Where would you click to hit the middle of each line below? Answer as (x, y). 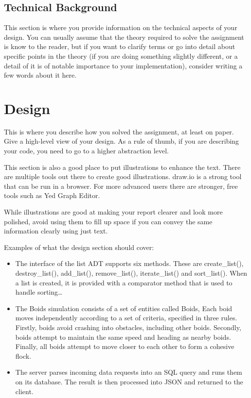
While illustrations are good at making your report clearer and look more (113, 212)
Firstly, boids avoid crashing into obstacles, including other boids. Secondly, (128, 327)
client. (24, 391)
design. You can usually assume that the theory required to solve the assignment (124, 37)
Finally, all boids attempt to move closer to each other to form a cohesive (125, 346)
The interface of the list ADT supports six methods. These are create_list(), (129, 263)
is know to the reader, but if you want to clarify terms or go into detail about (120, 46)
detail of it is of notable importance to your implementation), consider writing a (123, 65)
